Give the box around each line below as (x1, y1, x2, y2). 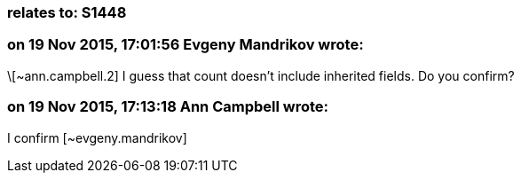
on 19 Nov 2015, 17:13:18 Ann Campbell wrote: (7, 98, 329, 116)
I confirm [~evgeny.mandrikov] (7, 129, 187, 145)
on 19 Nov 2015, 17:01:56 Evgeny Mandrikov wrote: (7, 35, 364, 54)
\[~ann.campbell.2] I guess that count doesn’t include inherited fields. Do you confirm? (7, 67, 515, 83)
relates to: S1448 (7, 4, 127, 21)
